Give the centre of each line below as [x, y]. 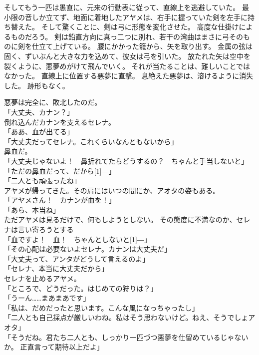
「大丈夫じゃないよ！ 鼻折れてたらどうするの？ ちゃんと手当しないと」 [126, 161]
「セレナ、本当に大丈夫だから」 [56, 268]
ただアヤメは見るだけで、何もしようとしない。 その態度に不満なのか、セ [124, 219]
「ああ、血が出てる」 [39, 132]
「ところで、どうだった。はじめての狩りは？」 [81, 288]
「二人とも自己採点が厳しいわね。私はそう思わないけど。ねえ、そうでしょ [126, 317]
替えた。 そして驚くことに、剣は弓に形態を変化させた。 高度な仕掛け [125, 27]
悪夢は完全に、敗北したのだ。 [53, 102]
